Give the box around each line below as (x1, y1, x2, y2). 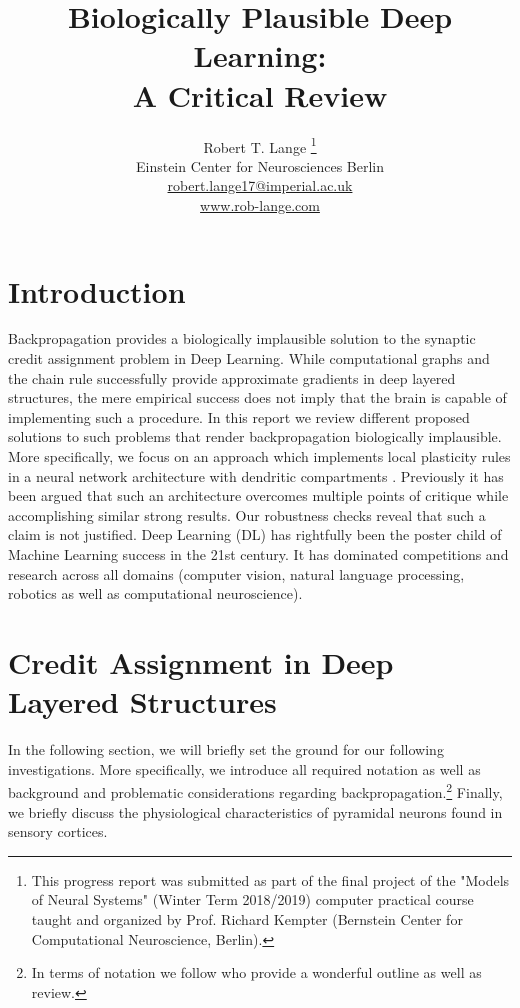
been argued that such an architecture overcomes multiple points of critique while (8, 485, 509, 506)
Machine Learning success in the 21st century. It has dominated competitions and (8, 544, 509, 564)
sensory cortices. (8, 821, 108, 842)
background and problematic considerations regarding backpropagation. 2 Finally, (8, 779, 503, 802)
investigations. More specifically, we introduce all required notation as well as (8, 758, 481, 779)
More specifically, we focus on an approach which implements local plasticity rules (8, 446, 511, 467)
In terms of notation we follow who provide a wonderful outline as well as (31, 962, 482, 983)
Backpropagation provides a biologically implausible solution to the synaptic (8, 328, 476, 349)
